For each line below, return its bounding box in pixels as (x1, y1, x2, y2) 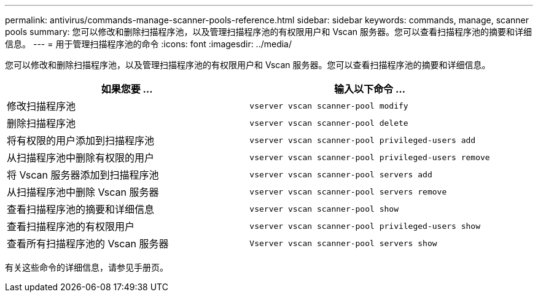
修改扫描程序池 (7, 100, 76, 112)
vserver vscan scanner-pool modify (249, 101, 408, 110)
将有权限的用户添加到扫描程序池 (7, 134, 155, 147)
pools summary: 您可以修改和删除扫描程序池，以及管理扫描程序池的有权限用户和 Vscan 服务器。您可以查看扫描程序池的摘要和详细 (5, 26, 532, 37)
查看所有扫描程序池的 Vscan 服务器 (7, 237, 169, 250)
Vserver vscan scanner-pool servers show (249, 238, 437, 248)
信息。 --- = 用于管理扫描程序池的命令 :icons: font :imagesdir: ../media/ (5, 39, 292, 49)
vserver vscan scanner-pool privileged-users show (249, 221, 481, 231)
